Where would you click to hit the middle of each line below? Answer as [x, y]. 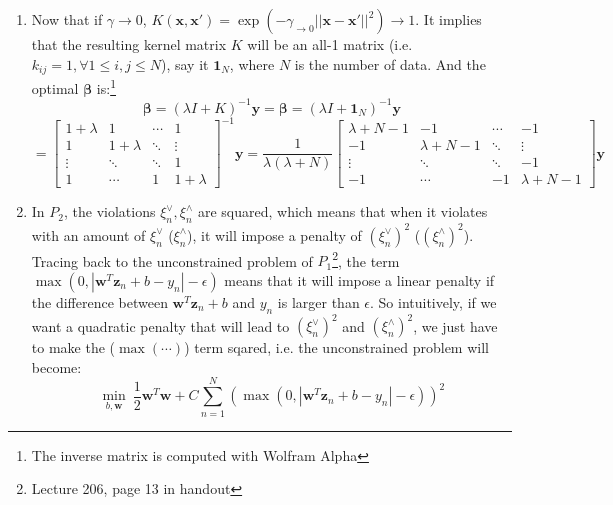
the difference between [99, 301]
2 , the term [366, 259]
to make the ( [73, 347]
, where [252, 63]
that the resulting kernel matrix [129, 44]
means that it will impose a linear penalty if [359, 279]
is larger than [318, 301]
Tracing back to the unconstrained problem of [172, 260]
